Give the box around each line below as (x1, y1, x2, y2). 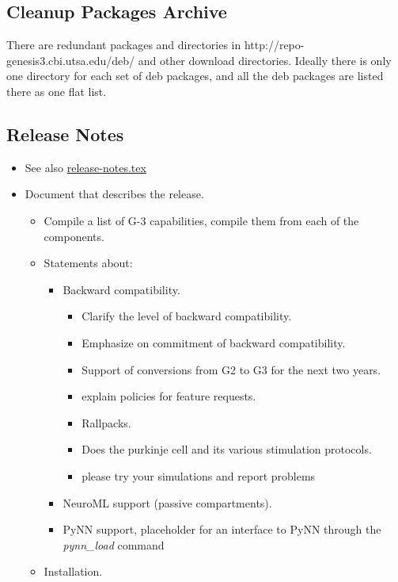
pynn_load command (63, 536, 165, 553)
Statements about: (44, 255, 133, 271)
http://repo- (244, 36, 305, 53)
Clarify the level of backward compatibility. (81, 308, 292, 324)
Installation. (44, 563, 103, 580)
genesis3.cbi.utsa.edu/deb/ (6, 52, 135, 68)
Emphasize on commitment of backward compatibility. (81, 334, 346, 350)
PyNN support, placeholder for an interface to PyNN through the (63, 521, 381, 538)
